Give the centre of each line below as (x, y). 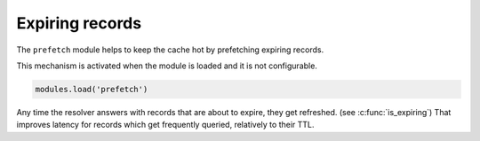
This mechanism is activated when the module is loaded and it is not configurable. (167, 66)
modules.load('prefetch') (92, 89)
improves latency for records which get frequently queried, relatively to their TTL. (165, 125)
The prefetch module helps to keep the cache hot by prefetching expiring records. (170, 50)
